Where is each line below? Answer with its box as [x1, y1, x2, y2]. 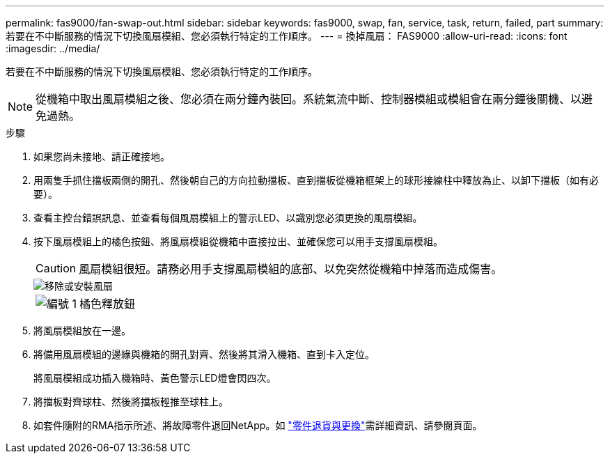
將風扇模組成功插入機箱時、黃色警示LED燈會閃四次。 [33, 372, 276, 384]
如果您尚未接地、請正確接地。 [33, 150, 170, 162]
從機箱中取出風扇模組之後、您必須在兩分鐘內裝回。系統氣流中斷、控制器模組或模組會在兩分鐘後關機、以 [36, 92, 582, 106]
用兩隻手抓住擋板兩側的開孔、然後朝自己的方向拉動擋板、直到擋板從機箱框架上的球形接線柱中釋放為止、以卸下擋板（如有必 [33, 174, 599, 186]
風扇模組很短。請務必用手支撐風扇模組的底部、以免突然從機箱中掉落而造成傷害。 [79, 262, 503, 276]
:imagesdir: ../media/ [6, 42, 100, 54]
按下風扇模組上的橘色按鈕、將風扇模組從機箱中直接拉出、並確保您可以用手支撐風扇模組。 [33, 235, 443, 247]
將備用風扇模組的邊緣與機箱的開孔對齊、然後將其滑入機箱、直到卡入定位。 [33, 348, 375, 360]
